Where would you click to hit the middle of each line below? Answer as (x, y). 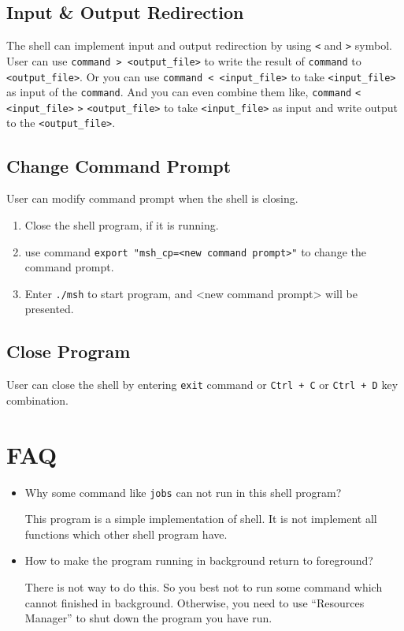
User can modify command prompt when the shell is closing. (152, 198)
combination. (37, 400)
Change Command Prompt (119, 165)
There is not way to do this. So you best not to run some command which (204, 587)
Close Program (69, 351)
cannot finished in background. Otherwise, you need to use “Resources (195, 602)
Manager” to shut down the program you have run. (148, 618)
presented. (49, 309)
